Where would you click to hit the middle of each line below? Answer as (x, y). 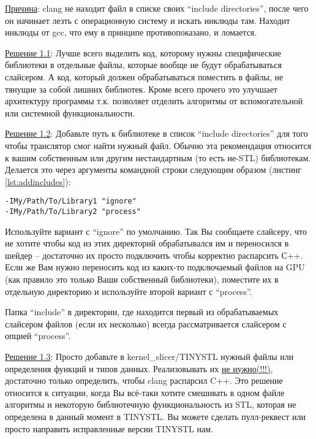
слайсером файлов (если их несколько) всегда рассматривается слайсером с (146, 323)
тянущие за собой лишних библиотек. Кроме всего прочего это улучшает (141, 89)
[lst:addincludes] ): (38, 181)
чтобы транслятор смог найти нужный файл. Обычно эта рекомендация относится (158, 145)
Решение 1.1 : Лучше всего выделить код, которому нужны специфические (143, 52)
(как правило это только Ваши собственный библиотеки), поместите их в (142, 279)
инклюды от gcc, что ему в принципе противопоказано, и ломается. (131, 32)
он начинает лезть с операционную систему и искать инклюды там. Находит (148, 20)
